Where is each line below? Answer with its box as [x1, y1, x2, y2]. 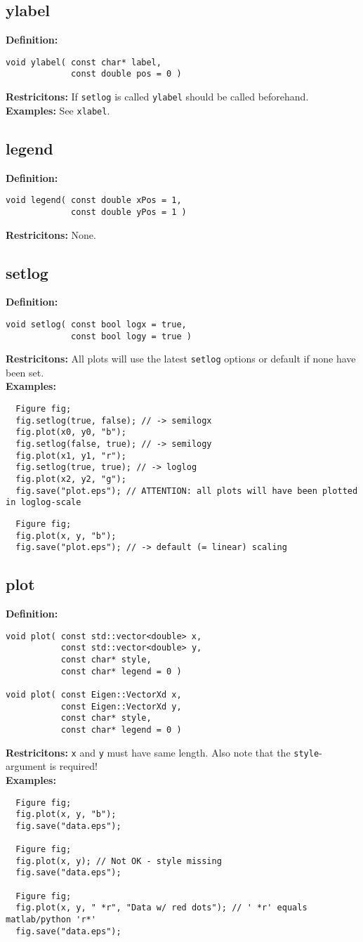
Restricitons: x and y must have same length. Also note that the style [6, 745, 319, 759]
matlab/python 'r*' [6, 915, 96, 925]
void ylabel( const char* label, [6, 57, 161, 67]
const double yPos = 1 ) [71, 207, 187, 217]
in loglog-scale [6, 497, 81, 508]
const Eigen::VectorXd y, [60, 701, 182, 712]
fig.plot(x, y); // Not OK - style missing [15, 856, 222, 866]
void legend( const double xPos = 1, [6, 195, 182, 206]
